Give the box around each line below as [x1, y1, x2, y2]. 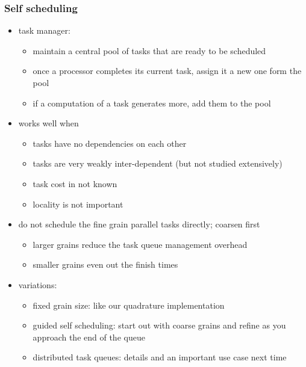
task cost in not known [33, 177, 117, 190]
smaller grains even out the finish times [33, 258, 178, 271]
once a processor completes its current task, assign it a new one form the [33, 64, 302, 77]
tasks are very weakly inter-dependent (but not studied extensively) [33, 157, 283, 170]
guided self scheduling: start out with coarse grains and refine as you [33, 319, 286, 332]
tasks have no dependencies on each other [33, 137, 187, 149]
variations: [18, 278, 57, 291]
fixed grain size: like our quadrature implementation [33, 298, 225, 311]
